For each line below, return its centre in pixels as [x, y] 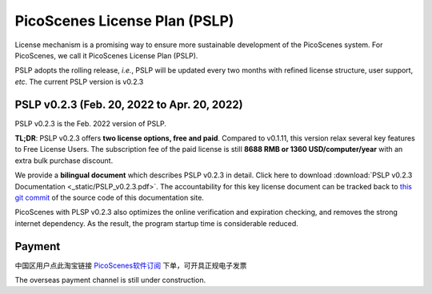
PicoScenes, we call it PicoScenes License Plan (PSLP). [106, 55]
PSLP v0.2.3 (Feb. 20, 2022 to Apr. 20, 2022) [129, 104]
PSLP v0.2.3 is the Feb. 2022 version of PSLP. [91, 123]
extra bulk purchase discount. [64, 161]
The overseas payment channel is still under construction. [110, 280]
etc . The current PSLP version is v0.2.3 [79, 81]
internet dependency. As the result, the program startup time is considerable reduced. [157, 223]
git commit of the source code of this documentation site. [109, 197]
